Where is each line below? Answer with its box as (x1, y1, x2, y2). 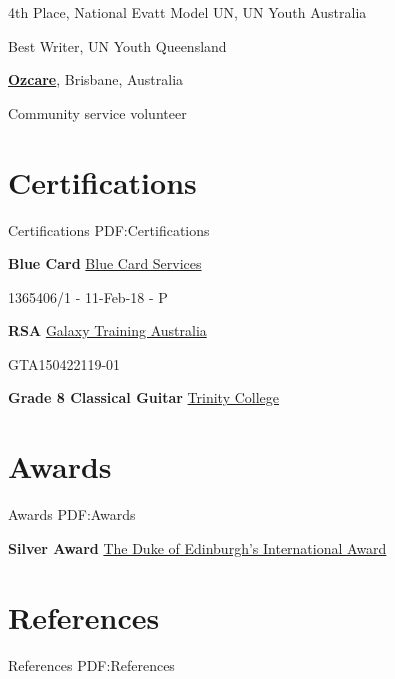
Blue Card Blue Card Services (8, 253, 202, 274)
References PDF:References (8, 654, 175, 675)
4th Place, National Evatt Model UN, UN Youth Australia (8, 2, 367, 22)
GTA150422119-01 (8, 353, 121, 374)
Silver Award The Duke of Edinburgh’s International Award (8, 537, 387, 558)
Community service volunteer (8, 102, 187, 123)
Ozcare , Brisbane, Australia (8, 69, 184, 90)
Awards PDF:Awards (8, 504, 136, 525)
